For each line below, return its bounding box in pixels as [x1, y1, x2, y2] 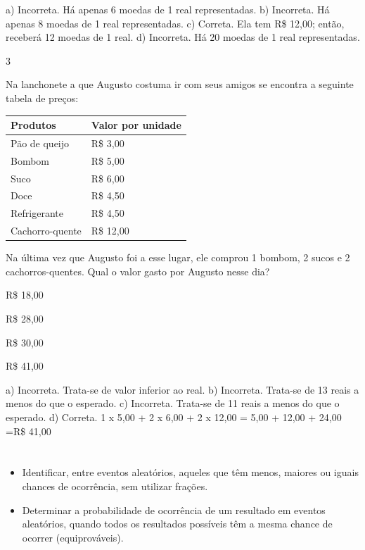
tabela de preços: [6, 90, 79, 105]
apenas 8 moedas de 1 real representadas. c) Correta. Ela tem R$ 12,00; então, [6, 15, 345, 30]
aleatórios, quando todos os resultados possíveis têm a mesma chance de [22, 516, 333, 531]
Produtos [11, 118, 56, 132]
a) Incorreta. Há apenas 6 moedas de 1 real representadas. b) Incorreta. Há [6, 2, 330, 16]
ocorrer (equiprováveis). [22, 530, 124, 544]
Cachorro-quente [11, 223, 82, 238]
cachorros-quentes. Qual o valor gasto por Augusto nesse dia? [6, 263, 270, 278]
